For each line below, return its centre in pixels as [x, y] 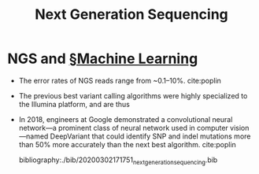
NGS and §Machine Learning [103, 59]
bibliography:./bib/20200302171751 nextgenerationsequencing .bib [118, 161]
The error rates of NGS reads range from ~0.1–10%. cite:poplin [120, 80]
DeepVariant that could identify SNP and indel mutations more [150, 136]
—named [33, 136]
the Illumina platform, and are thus [74, 104]
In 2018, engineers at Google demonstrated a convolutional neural [126, 119]
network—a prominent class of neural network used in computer [124, 128]
